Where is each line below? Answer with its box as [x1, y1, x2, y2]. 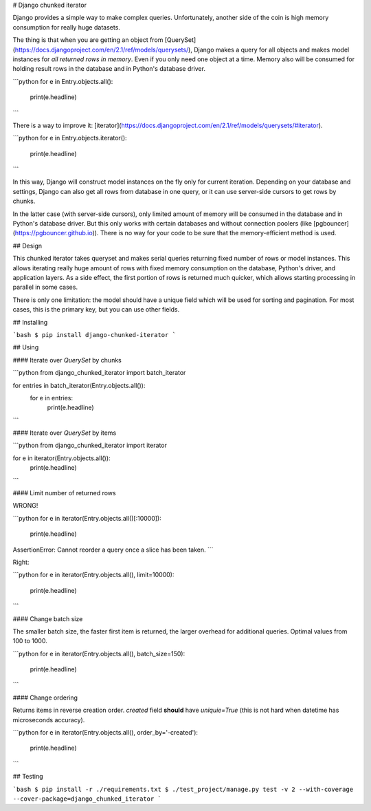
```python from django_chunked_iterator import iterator [12, 441, 168, 450]
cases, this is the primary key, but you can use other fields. [12, 305, 180, 314]
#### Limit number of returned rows [12, 489, 116, 497]
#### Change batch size [12, 614, 83, 623]
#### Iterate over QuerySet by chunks [12, 356, 122, 364]
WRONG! [12, 501, 38, 510]
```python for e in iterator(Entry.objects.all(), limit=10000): [12, 571, 175, 579]
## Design [12, 241, 43, 250]
